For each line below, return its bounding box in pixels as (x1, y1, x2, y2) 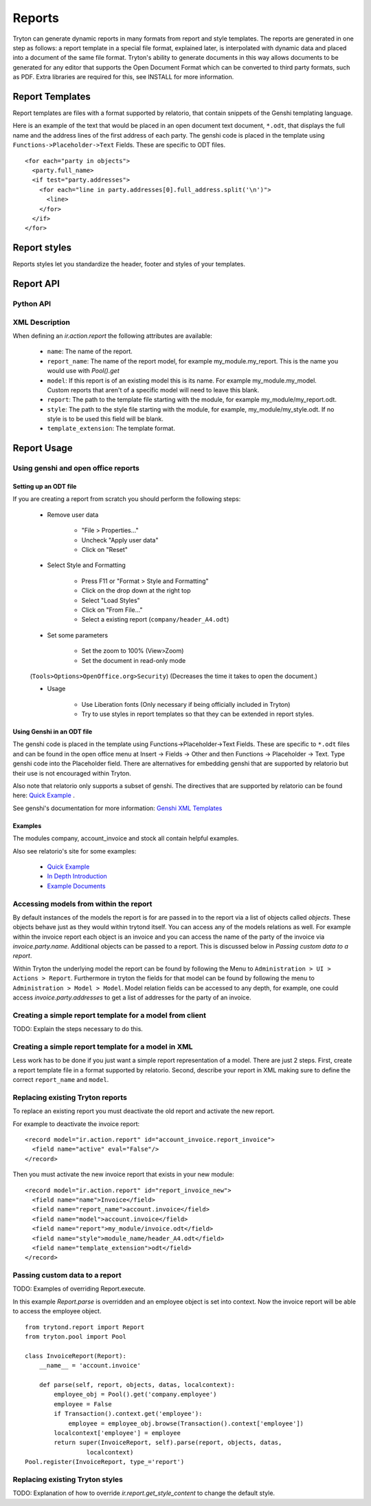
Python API (12, 299, 52, 308)
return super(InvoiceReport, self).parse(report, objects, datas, (54, 1439, 282, 1447)
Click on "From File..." (81, 606, 143, 614)
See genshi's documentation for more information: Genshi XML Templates (12, 804, 223, 812)
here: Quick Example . (12, 792, 75, 800)
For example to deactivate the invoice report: (12, 1119, 140, 1128)
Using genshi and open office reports (12, 463, 140, 473)
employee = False (54, 1400, 113, 1408)
